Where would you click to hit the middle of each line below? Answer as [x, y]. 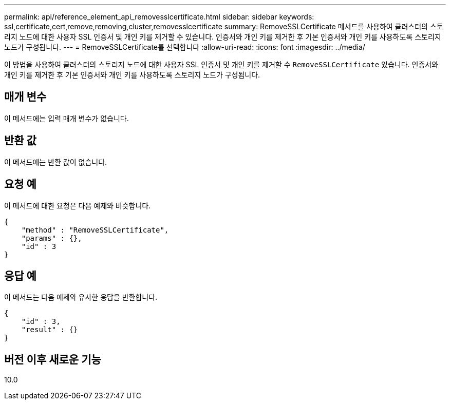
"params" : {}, [52, 238]
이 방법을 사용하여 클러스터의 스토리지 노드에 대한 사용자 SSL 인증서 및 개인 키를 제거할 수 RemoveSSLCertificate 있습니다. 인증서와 [221, 64]
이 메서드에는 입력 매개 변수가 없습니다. [67, 118]
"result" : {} [50, 330]
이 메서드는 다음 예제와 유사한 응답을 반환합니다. [81, 297]
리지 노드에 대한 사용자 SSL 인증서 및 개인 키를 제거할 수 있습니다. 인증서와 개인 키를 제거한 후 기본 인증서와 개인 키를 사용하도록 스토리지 [223, 37]
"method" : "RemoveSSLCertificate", [95, 230]
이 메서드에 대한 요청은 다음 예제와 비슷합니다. [78, 205]
